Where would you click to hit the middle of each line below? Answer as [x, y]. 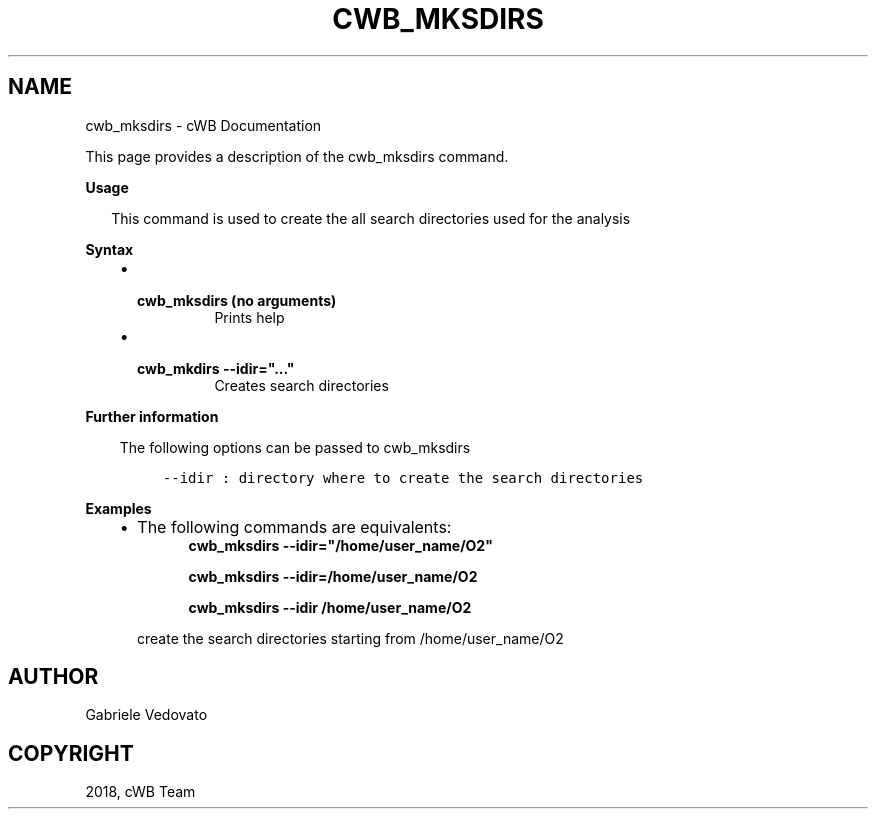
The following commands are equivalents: [294, 526]
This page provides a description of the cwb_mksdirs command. [297, 156]
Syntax [109, 249]
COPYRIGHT [71, 753]
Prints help [249, 317]
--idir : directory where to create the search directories [403, 477]
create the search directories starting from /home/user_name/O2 [350, 638]
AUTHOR [53, 677]
